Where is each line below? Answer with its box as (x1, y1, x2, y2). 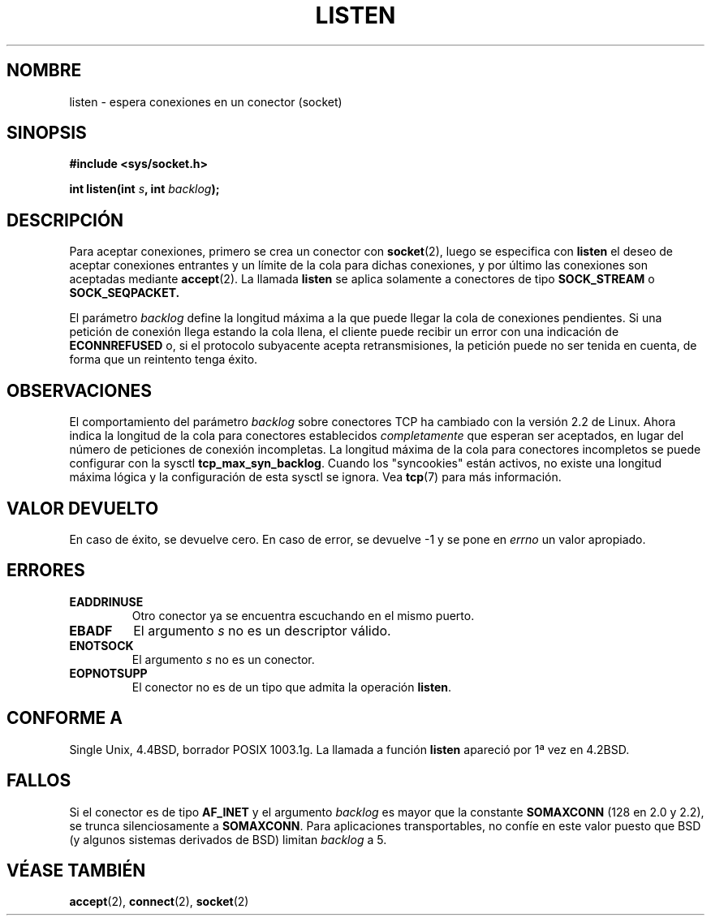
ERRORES (6, 560, 85, 581)
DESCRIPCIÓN (6, 209, 124, 230)
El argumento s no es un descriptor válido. (133, 622, 391, 639)
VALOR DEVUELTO (6, 498, 159, 519)
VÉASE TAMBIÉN (6, 860, 146, 881)
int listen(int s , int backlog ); (69, 182, 220, 196)
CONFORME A (6, 708, 123, 729)
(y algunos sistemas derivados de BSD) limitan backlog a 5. (69, 832, 387, 847)
